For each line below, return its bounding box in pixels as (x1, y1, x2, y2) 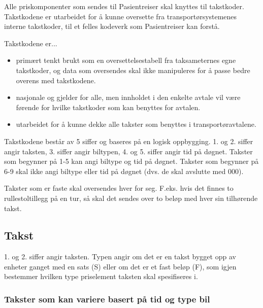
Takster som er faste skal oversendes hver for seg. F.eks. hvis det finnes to (4, 183, 234, 193)
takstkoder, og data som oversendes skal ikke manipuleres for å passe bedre (16, 64, 250, 75)
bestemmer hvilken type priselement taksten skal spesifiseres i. (4, 271, 198, 282)
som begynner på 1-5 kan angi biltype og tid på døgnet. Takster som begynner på (4, 156, 259, 166)
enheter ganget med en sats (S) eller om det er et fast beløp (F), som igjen (4, 261, 237, 271)
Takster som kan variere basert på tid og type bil (4, 293, 210, 305)
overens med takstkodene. (16, 75, 96, 85)
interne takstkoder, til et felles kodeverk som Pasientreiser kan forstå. (4, 21, 220, 31)
